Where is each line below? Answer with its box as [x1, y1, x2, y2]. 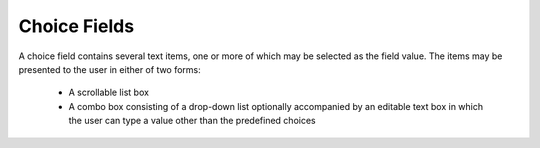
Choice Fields [18, 15, 135, 37]
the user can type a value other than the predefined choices [68, 115, 316, 127]
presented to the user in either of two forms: [18, 63, 202, 75]
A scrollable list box [68, 86, 150, 99]
